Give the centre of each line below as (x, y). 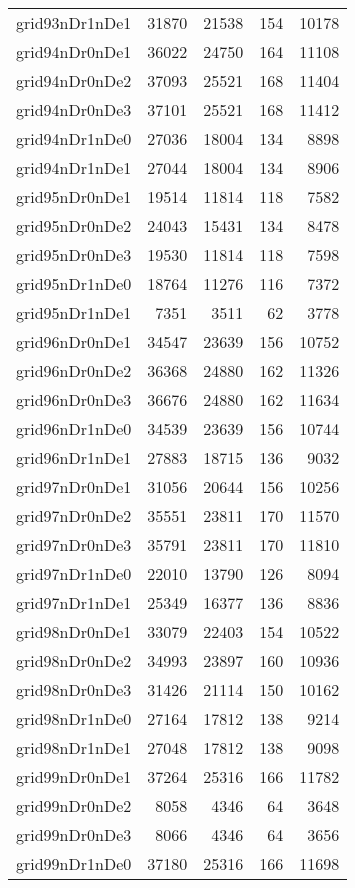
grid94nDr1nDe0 (74, 138)
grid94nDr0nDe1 (74, 51)
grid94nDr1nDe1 (74, 167)
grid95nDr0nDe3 (74, 254)
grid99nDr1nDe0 (74, 863)
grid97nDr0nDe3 (74, 544)
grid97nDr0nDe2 (74, 515)
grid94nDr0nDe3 (74, 109)
